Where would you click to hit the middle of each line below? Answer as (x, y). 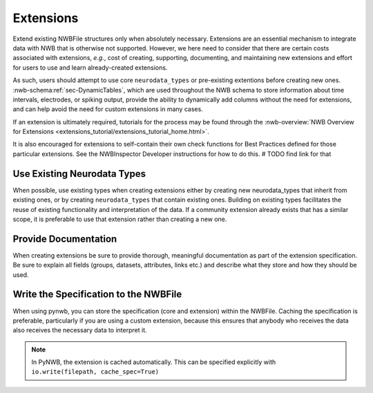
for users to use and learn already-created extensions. (90, 67)
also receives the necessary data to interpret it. (80, 330)
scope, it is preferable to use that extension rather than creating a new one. (120, 219)
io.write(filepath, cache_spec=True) (95, 372)
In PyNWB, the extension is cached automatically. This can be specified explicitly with (154, 362)
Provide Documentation (65, 239)
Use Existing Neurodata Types (79, 174)
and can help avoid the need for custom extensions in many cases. (108, 109)
